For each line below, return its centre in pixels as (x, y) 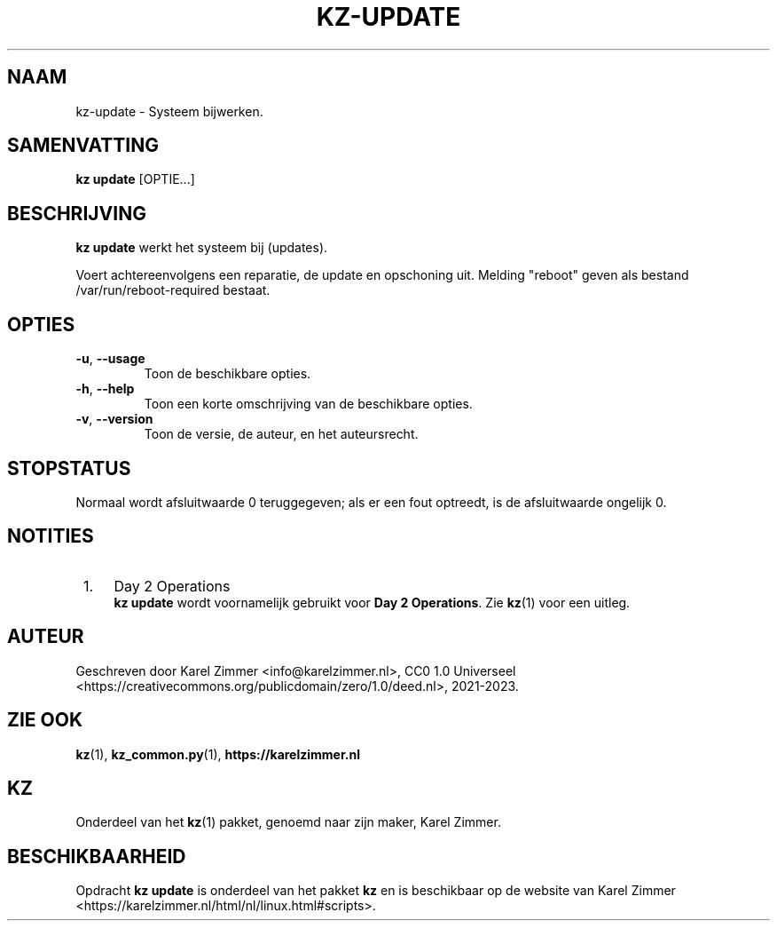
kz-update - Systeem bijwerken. (169, 111)
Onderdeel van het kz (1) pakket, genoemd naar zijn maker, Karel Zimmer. (288, 822)
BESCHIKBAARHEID (97, 856)
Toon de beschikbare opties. (228, 374)
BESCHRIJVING (77, 213)
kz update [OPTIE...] (135, 179)
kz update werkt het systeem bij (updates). (202, 248)
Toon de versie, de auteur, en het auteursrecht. (281, 434)
